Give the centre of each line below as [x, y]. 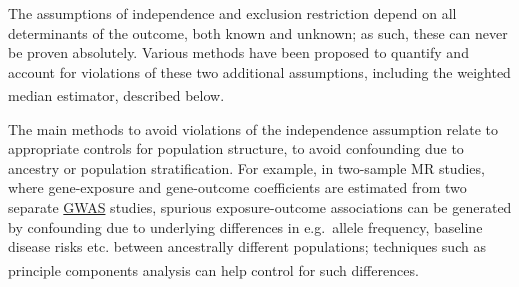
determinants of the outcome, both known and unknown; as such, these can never [258, 32]
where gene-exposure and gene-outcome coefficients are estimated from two [237, 187]
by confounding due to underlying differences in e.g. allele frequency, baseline [245, 226]
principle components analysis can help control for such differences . [213, 269]
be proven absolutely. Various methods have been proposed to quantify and [238, 52]
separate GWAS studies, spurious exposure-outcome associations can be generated [260, 207]
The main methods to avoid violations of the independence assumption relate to [253, 128]
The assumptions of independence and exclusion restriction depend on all [232, 13]
